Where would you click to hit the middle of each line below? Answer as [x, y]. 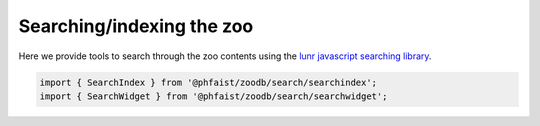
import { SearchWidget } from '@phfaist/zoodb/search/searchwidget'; [213, 96]
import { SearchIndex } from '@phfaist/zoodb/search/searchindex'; [208, 82]
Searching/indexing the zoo [136, 26]
